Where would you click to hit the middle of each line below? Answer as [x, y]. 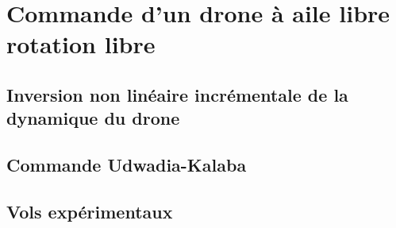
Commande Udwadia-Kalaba [127, 165]
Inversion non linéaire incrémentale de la [177, 94]
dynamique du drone [93, 118]
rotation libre [81, 44]
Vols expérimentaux [90, 211]
